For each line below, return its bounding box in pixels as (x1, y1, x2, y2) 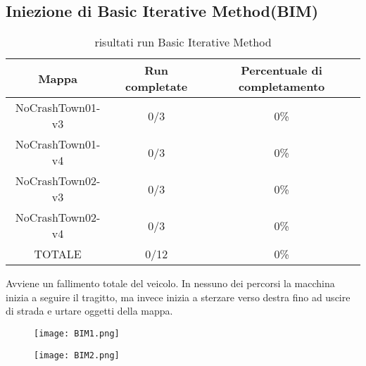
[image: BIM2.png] (34, 350, 120, 360)
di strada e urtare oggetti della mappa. (6, 303, 173, 318)
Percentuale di (241, 62, 322, 79)
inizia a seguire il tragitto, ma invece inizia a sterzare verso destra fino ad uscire (6, 289, 351, 304)
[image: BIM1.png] (34, 328, 120, 339)
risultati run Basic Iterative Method (94, 34, 272, 51)
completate (125, 78, 188, 95)
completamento (238, 78, 325, 95)
